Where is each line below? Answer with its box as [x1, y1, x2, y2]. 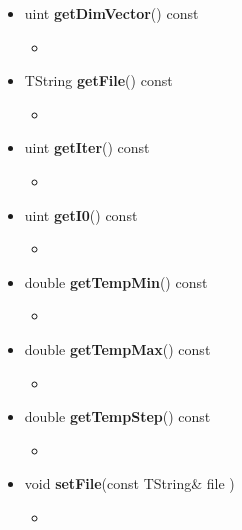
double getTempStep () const [24, 406, 211, 427]
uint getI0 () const [24, 204, 138, 225]
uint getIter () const [24, 137, 150, 158]
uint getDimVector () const [24, 3, 199, 23]
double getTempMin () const [24, 271, 208, 292]
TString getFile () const [24, 70, 173, 91]
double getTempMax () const [24, 338, 211, 359]
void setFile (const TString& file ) [24, 473, 235, 494]
